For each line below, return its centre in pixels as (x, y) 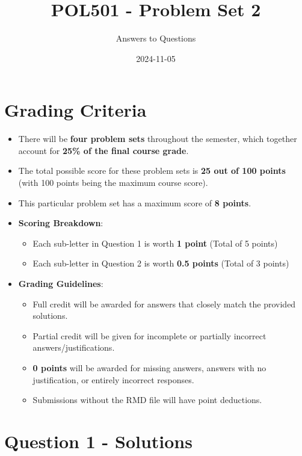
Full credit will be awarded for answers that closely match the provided (164, 303)
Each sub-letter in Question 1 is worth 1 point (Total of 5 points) (155, 243)
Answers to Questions (156, 38)
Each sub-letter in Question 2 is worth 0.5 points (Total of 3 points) (161, 263)
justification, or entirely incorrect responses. (113, 379)
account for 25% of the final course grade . (103, 150)
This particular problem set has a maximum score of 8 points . (135, 202)
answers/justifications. (74, 347)
